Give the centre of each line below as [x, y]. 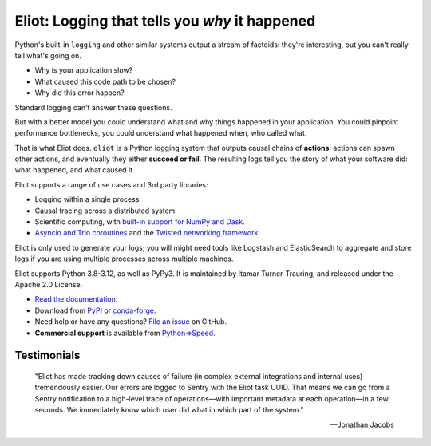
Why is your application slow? [84, 70]
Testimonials [47, 355]
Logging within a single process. [88, 199]
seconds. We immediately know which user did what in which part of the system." [169, 410]
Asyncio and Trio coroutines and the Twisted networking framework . [148, 233]
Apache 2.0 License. [49, 284]
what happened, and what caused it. [75, 170]
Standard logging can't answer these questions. [93, 107]
